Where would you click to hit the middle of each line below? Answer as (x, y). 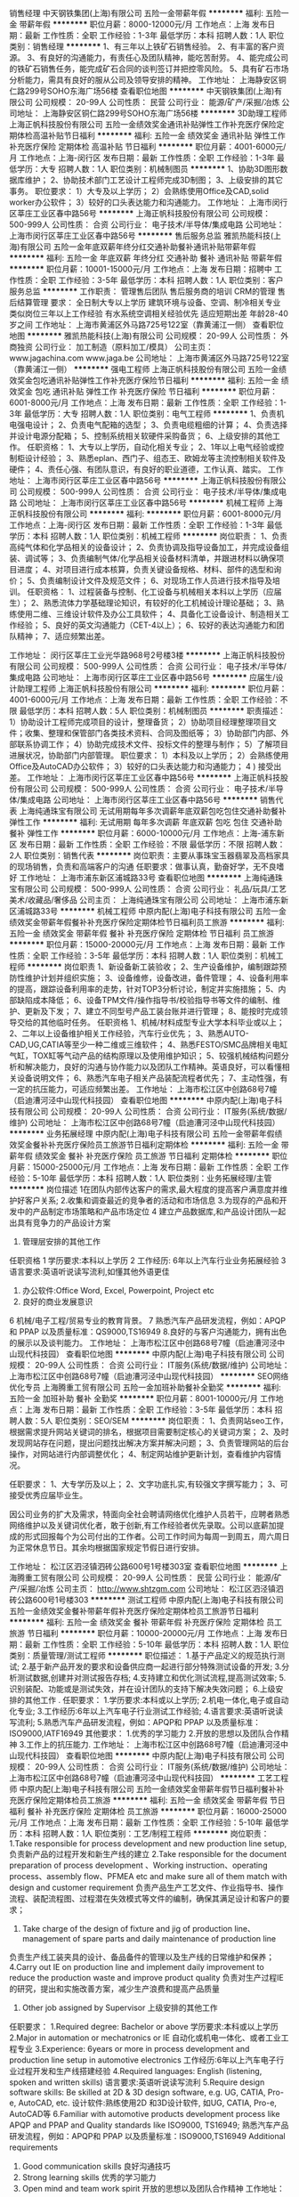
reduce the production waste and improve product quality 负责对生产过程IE (147, 1978)
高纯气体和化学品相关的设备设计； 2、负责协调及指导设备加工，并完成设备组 (149, 547)
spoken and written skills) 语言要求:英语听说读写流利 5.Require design (137, 2082)
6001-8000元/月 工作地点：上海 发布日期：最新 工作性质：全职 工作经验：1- (148, 402)
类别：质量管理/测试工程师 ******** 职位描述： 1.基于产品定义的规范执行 (143, 1655)
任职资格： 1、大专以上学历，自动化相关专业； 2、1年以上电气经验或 (151, 447)
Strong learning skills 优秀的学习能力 (89, 2177)
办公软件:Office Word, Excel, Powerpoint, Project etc (118, 1290)
